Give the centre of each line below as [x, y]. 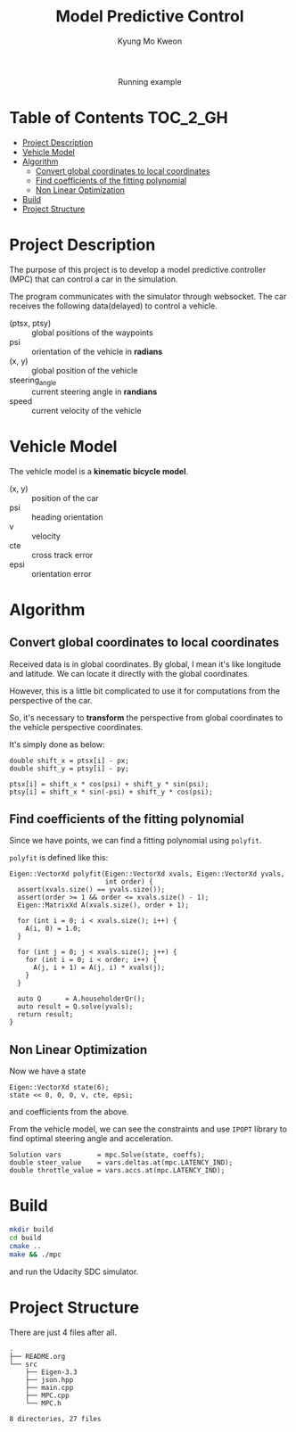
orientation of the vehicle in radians [97, 351]
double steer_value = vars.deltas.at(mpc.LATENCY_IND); [121, 1163]
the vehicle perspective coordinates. [76, 727]
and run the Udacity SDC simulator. [74, 1272]
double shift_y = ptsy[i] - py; [69, 769]
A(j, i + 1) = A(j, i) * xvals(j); [99, 968]
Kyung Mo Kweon [150, 41]
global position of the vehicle [85, 370]
